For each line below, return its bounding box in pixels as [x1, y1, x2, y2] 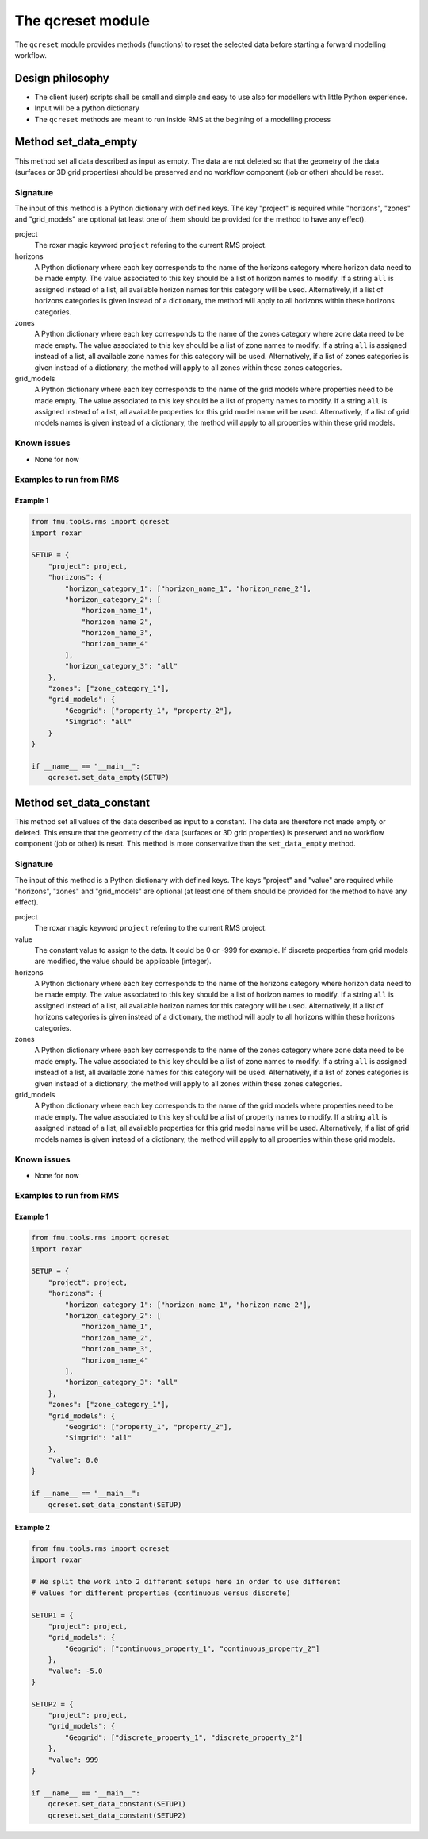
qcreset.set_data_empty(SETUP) [48, 773, 170, 782]
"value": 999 [48, 1755, 99, 1764]
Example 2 [14, 1523, 51, 1532]
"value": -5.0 [48, 1666, 103, 1675]
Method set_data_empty [14, 135, 138, 148]
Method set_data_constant [14, 796, 151, 809]
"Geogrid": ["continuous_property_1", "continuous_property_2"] [64, 1644, 320, 1653]
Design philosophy [14, 71, 110, 85]
